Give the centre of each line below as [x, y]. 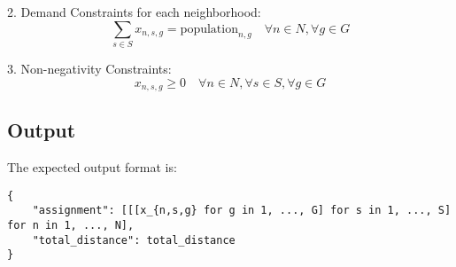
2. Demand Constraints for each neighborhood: [134, 12]
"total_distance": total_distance [134, 240]
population [209, 29]
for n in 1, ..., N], [71, 226]
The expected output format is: [92, 167]
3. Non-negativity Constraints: [89, 68]
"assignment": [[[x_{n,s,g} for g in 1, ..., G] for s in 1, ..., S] [242, 211]
